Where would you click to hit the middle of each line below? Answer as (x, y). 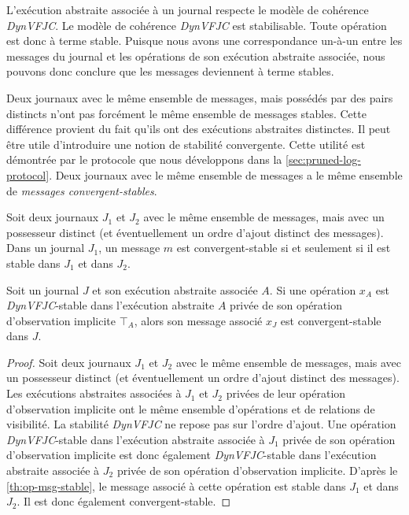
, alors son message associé (198, 320)
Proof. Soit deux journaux (69, 362)
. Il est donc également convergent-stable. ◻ (124, 501)
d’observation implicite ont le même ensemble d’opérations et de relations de (191, 408)
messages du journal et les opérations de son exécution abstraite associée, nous (196, 56)
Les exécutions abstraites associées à (94, 393)
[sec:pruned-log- (323, 159)
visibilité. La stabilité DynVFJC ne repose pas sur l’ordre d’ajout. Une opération (201, 424)
